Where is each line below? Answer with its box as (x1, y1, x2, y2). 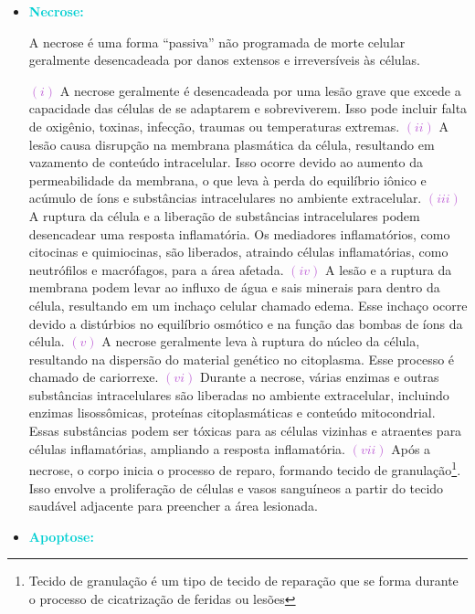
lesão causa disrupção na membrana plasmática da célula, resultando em (28, 134, 435, 153)
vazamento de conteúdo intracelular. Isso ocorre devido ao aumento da (28, 153, 423, 172)
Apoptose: (28, 526, 94, 545)
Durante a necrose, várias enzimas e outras (199, 367, 439, 386)
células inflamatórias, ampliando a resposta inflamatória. (28, 439, 345, 458)
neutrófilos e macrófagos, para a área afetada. (28, 259, 284, 279)
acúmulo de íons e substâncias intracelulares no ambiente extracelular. (28, 188, 422, 207)
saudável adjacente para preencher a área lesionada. (28, 496, 318, 515)
